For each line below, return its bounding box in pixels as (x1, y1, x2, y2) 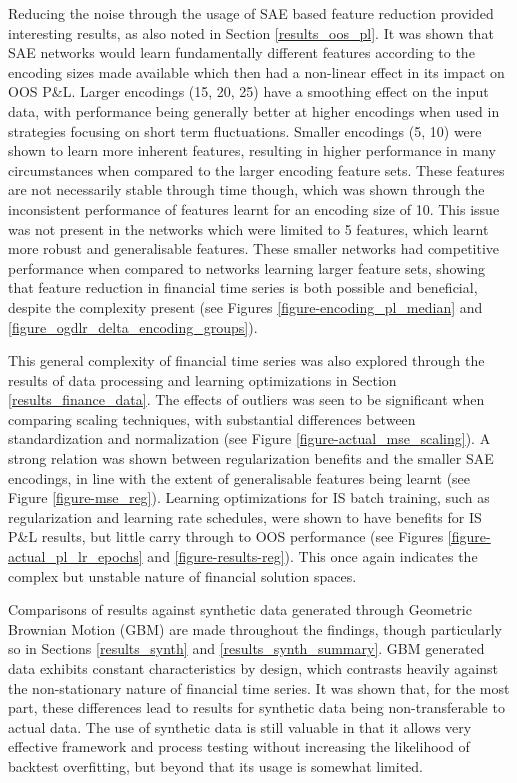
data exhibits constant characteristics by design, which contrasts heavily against (8, 658, 498, 678)
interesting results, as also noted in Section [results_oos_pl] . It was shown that (8, 22, 494, 43)
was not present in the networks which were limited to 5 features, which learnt (8, 218, 489, 239)
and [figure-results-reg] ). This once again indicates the (147, 546, 478, 567)
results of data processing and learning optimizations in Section (8, 369, 397, 390)
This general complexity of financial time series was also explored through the (8, 350, 485, 371)
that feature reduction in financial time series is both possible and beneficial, (8, 277, 478, 298)
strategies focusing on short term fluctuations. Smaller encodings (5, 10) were (8, 120, 482, 141)
